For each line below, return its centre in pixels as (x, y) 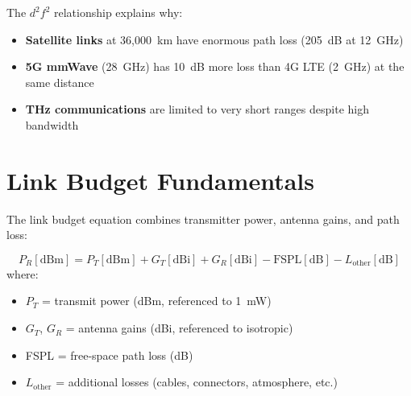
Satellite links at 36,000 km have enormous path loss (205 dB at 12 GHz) (214, 39)
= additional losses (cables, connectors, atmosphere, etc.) (197, 382)
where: (23, 273)
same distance (60, 82)
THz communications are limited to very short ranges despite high (197, 109)
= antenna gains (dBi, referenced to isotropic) (179, 328)
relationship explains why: (118, 12)
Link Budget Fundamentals (161, 180)
